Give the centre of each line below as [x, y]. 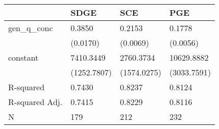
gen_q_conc [31, 28]
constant [23, 57]
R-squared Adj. [35, 102]
